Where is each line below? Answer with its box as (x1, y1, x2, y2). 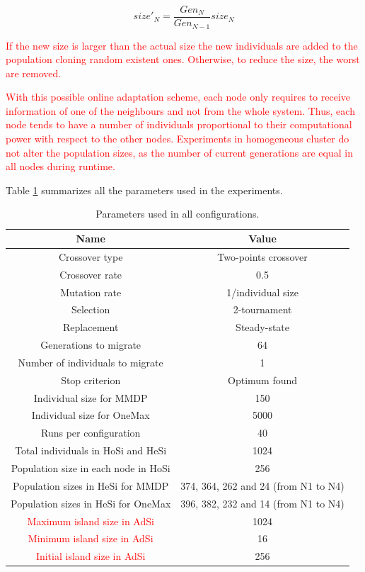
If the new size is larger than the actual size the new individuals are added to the (6, 38, 358, 52)
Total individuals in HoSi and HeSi (15, 443, 167, 458)
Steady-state (236, 320, 290, 335)
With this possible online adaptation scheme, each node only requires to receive (6, 89, 350, 104)
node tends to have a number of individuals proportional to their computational (6, 117, 352, 132)
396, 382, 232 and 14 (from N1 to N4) (180, 495, 344, 510)
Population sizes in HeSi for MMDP (13, 478, 169, 493)
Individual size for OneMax (31, 408, 150, 422)
